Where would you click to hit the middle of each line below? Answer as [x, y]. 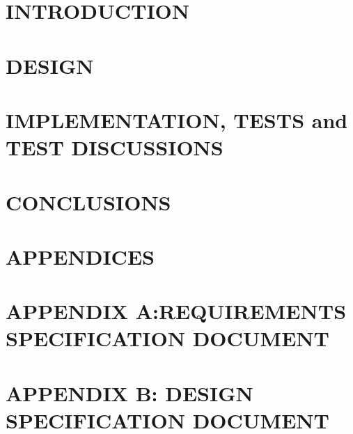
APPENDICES [80, 256]
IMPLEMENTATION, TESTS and [177, 119]
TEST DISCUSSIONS [115, 147]
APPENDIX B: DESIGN [130, 393]
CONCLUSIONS [88, 202]
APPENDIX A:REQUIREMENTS [176, 311]
